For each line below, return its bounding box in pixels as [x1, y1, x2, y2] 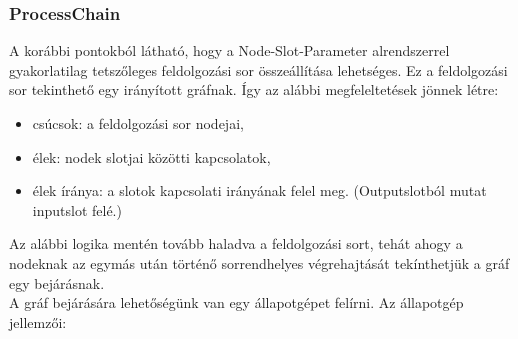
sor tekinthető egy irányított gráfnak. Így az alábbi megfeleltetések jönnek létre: [9, 79, 499, 100]
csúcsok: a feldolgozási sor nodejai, [32, 113, 244, 133]
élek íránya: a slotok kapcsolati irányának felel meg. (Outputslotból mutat [32, 180, 487, 201]
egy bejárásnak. [9, 272, 105, 293]
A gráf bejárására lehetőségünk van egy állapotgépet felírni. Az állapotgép [9, 292, 464, 313]
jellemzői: [9, 311, 67, 332]
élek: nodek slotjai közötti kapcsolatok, [32, 146, 271, 167]
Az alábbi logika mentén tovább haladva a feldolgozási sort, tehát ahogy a [9, 233, 463, 254]
